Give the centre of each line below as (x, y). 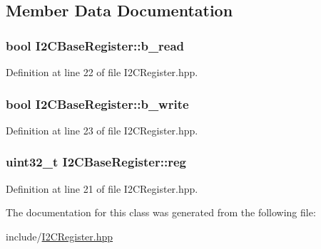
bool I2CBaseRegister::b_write (97, 104)
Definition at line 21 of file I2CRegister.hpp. (102, 188)
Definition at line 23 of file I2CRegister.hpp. (102, 130)
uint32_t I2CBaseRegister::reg (96, 162)
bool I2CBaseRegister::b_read (95, 45)
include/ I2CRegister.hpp (60, 236)
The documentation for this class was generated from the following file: (161, 212)
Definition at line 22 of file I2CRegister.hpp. (102, 72)
